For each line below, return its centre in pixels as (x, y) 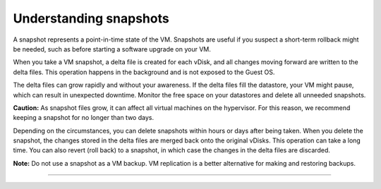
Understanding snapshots (91, 18)
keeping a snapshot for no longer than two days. (84, 118)
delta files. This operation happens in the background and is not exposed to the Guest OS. (144, 72)
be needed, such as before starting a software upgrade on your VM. (112, 49)
